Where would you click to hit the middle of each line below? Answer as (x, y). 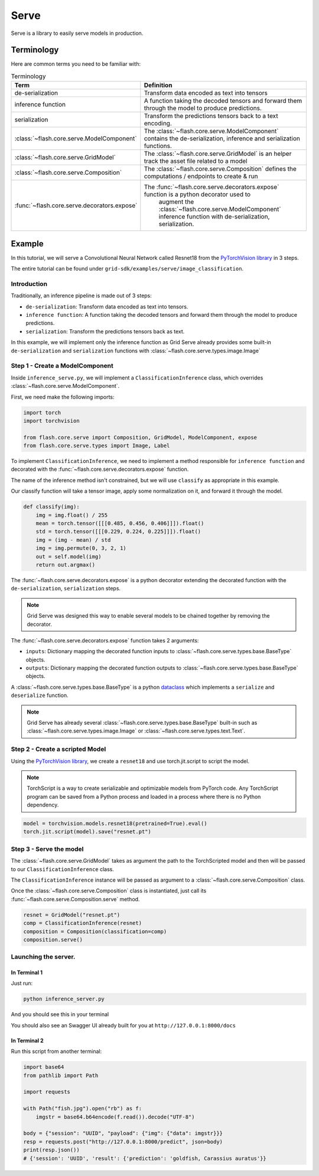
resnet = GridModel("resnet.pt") (72, 915)
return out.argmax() (66, 565)
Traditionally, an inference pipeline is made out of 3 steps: (81, 295)
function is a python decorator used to (197, 194)
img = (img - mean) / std (73, 540)
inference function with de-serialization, (214, 217)
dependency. (43, 805)
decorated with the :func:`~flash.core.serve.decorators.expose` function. (100, 469)
